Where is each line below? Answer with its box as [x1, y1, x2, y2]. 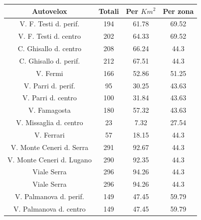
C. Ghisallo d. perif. [19, 55, 80, 66]
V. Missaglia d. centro [16, 117, 83, 128]
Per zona [163, 5, 194, 16]
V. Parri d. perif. [23, 80, 75, 90]
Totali [98, 5, 119, 16]
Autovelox [32, 5, 67, 16]
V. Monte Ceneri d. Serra [10, 142, 88, 152]
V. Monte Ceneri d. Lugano [7, 154, 92, 164]
